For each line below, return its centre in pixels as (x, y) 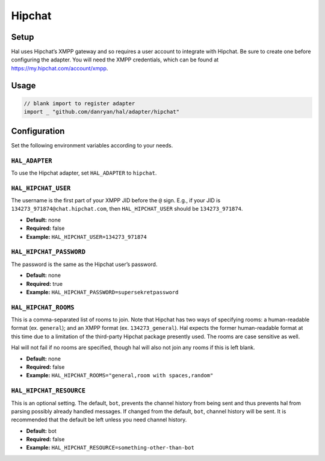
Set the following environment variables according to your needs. (92, 145)
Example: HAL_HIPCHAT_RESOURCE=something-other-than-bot (110, 448)
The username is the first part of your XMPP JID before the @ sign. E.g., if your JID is (116, 200)
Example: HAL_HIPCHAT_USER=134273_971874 (86, 237)
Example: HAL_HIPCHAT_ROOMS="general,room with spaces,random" (120, 376)
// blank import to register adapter (79, 103)
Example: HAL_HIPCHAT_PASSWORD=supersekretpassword (102, 292)
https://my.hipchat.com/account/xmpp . (60, 68)
